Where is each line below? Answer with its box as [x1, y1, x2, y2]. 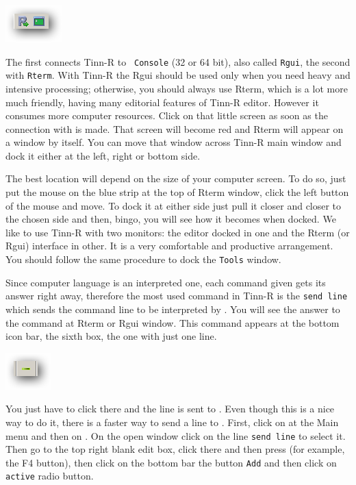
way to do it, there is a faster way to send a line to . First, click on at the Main [5, 414, 339, 429]
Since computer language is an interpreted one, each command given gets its [5, 275, 326, 289]
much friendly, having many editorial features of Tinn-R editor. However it [5, 95, 319, 109]
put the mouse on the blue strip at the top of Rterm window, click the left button [5, 185, 349, 199]
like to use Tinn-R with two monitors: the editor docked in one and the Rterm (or [5, 225, 350, 239]
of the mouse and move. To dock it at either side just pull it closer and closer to [5, 198, 342, 212]
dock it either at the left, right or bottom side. [5, 148, 201, 162]
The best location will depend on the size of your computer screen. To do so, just [5, 171, 346, 186]
